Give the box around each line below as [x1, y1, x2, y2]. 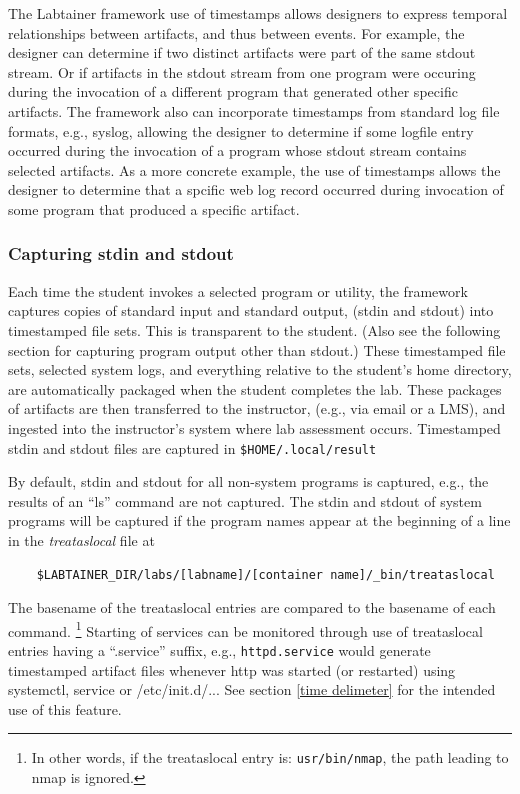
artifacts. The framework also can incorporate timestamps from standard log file [8, 100, 500, 121]
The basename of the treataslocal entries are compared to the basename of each [8, 597, 496, 618]
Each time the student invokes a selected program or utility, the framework [8, 280, 468, 301]
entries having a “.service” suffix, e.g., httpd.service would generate [8, 639, 431, 660]
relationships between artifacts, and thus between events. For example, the [8, 22, 465, 43]
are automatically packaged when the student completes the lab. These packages [8, 378, 502, 399]
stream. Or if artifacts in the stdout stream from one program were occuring [8, 61, 476, 82]
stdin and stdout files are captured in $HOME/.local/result [8, 437, 377, 458]
